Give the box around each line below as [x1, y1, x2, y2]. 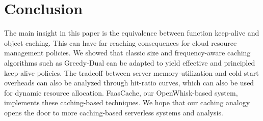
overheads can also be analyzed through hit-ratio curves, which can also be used [4, 77, 254, 88]
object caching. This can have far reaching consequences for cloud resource [4, 37, 237, 48]
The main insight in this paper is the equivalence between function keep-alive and [4, 27, 259, 38]
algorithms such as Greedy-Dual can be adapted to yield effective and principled [4, 57, 255, 68]
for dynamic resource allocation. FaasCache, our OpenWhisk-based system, [4, 87, 238, 98]
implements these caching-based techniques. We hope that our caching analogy [4, 97, 250, 108]
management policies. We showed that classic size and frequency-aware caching [4, 47, 251, 58]
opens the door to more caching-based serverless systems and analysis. [4, 107, 223, 117]
